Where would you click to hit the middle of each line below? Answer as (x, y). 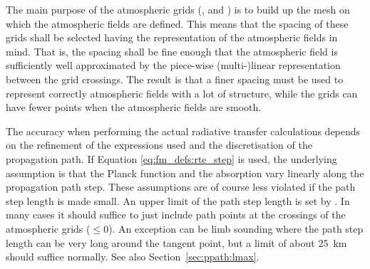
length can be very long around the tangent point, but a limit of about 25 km (176, 242)
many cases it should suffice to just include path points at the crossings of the (176, 215)
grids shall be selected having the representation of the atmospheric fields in (172, 37)
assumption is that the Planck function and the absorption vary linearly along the (185, 173)
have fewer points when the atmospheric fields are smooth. (134, 107)
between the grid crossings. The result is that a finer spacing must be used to (175, 79)
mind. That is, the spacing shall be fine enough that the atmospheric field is (172, 51)
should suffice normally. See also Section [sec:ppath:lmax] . (133, 257)
